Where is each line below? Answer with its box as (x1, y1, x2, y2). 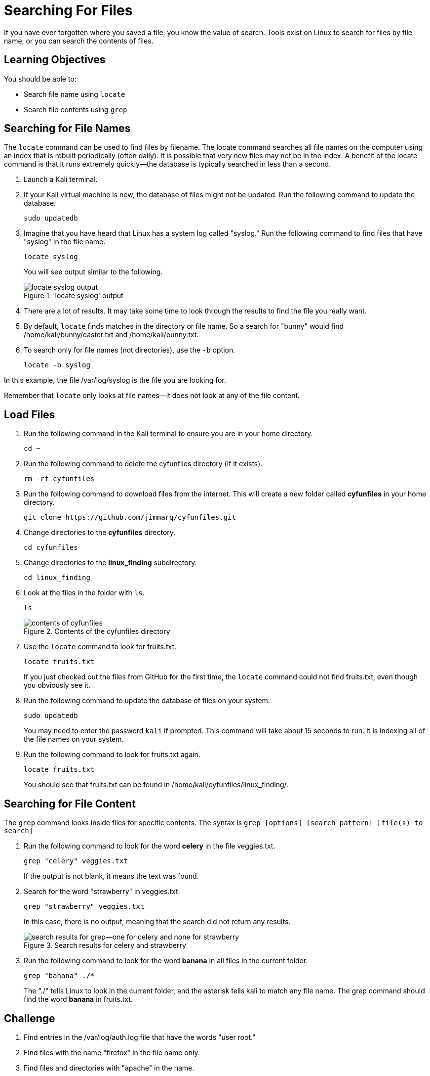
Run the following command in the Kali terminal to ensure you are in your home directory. (24, 429, 313, 438)
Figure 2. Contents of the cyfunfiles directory (24, 627, 170, 636)
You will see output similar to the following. (24, 268, 163, 276)
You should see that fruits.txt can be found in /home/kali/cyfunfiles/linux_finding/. (24, 780, 289, 789)
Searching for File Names (4, 122, 131, 135)
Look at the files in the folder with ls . (24, 588, 145, 597)
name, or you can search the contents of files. (4, 36, 154, 45)
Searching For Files (4, 2, 133, 19)
